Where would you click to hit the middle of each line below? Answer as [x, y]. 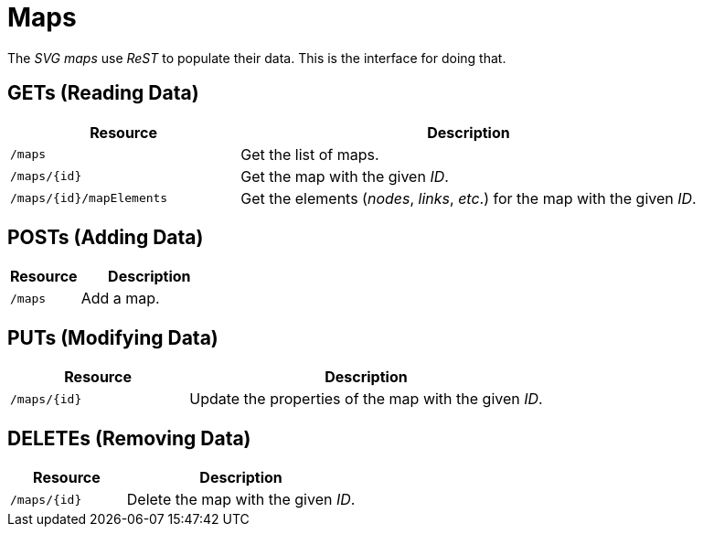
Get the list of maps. [310, 154]
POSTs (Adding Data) [106, 238]
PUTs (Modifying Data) [113, 337]
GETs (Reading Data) [103, 93]
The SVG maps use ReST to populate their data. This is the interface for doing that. [257, 58]
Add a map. [120, 299]
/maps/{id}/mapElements [89, 198]
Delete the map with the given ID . [241, 500]
